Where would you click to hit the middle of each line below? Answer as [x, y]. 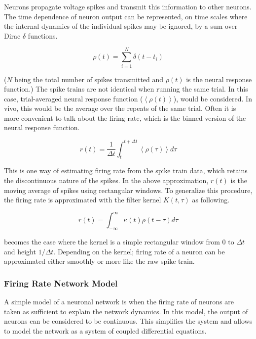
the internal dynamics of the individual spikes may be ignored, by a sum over [121, 26]
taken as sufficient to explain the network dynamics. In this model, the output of [126, 311]
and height [20, 251]
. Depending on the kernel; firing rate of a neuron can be [139, 251]
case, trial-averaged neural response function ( [73, 98]
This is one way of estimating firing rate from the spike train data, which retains [126, 170]
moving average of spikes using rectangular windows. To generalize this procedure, [128, 190]
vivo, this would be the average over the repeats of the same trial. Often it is [120, 108]
